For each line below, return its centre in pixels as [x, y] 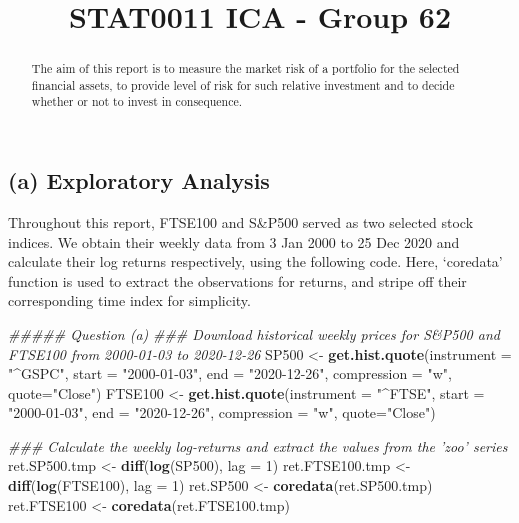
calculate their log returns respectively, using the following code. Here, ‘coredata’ [255, 261]
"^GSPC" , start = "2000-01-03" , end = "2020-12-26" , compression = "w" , [230, 373]
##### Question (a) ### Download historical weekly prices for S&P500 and [254, 333]
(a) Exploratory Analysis [139, 180]
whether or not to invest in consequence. [137, 101]
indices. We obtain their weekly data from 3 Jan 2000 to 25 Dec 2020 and [234, 241]
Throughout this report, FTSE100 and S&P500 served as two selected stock [241, 221]
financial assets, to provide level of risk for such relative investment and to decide [243, 84]
